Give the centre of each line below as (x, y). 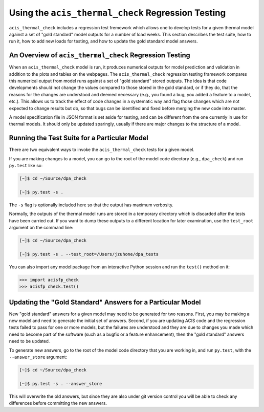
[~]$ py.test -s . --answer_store (61, 383)
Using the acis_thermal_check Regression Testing (117, 13)
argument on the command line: (41, 227)
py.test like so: (26, 166)
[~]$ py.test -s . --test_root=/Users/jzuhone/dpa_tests (89, 254)
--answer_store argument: (38, 357)
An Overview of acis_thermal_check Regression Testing (99, 55)
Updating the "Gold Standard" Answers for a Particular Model (105, 302)
